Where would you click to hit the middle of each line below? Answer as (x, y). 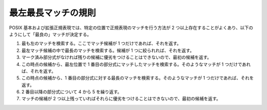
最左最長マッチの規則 (53, 13)
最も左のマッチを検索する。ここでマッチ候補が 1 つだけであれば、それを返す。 (101, 43)
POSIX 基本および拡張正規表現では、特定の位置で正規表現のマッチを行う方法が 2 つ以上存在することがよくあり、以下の (131, 28)
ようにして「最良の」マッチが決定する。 (50, 34)
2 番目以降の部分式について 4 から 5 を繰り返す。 (72, 92)
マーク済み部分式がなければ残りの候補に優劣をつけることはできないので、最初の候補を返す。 (117, 57)
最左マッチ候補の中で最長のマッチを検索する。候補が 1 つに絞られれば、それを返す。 (108, 50)
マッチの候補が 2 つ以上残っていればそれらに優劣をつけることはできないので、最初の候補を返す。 (121, 99)
